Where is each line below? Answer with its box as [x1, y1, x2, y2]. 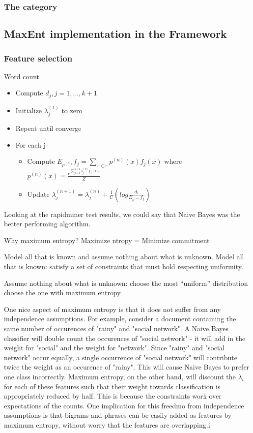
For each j [15, 139, 46, 150]
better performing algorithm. [4, 218, 91, 229]
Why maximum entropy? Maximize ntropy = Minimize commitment [4, 235, 210, 245]
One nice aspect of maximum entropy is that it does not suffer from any [4, 304, 221, 314]
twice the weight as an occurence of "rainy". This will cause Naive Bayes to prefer [4, 362, 250, 372]
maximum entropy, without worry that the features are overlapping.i [4, 419, 210, 430]
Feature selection [4, 52, 73, 64]
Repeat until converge [15, 123, 82, 133]
